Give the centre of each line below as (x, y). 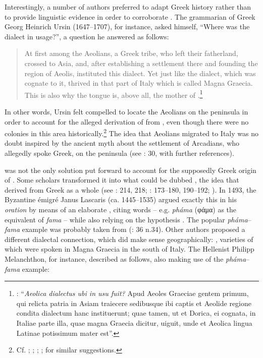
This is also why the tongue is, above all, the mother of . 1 (114, 94)
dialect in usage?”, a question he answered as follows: (87, 36)
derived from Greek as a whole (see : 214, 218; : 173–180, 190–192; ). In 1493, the (130, 189)
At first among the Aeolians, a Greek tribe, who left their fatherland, (131, 53)
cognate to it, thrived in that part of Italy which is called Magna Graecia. (139, 83)
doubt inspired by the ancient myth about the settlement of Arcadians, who (122, 143)
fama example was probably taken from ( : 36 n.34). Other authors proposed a (125, 229)
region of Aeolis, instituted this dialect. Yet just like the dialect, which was (140, 73)
